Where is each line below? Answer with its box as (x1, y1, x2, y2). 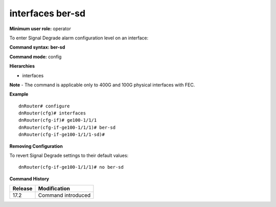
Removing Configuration (9, 143, 63, 149)
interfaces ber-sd (9, 8, 86, 19)
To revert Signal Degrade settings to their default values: (9, 152, 129, 158)
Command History (9, 175, 50, 181)
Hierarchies (9, 63, 35, 69)
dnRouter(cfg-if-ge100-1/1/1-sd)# (18, 132, 105, 137)
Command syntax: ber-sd (9, 44, 65, 51)
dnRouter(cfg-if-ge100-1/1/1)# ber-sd (18, 124, 116, 130)
